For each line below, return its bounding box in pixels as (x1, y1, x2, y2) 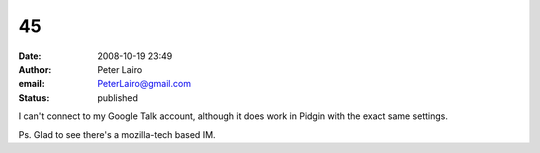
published (97, 91, 139, 104)
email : (18, 78, 45, 90)
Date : (18, 50, 42, 62)
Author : (18, 63, 52, 75)
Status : (18, 91, 50, 104)
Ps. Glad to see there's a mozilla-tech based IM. (18, 128, 216, 140)
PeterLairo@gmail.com (97, 78, 192, 90)
